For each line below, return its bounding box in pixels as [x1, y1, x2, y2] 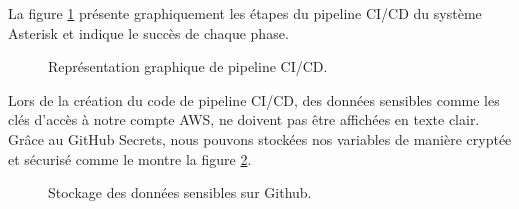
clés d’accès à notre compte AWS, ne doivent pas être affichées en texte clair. [8, 109, 480, 130]
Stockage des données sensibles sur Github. [48, 182, 312, 203]
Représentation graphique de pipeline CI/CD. [48, 56, 328, 77]
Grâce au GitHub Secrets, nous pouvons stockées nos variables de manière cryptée [8, 128, 512, 149]
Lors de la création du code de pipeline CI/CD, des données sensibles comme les [8, 89, 500, 110]
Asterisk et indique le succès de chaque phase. [8, 22, 289, 43]
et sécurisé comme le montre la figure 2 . [8, 148, 252, 169]
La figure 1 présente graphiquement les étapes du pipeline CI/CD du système [8, 3, 482, 23]
